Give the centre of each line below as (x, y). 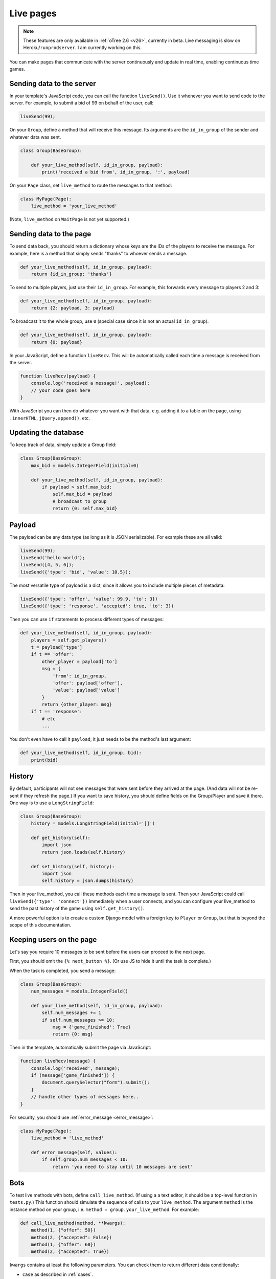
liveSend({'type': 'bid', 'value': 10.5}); (76, 572)
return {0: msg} (73, 1034)
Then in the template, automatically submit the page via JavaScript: (80, 1048)
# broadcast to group (79, 501)
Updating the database (47, 433)
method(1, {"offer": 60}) (63, 1245)
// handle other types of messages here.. (85, 1097)
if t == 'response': (57, 712)
